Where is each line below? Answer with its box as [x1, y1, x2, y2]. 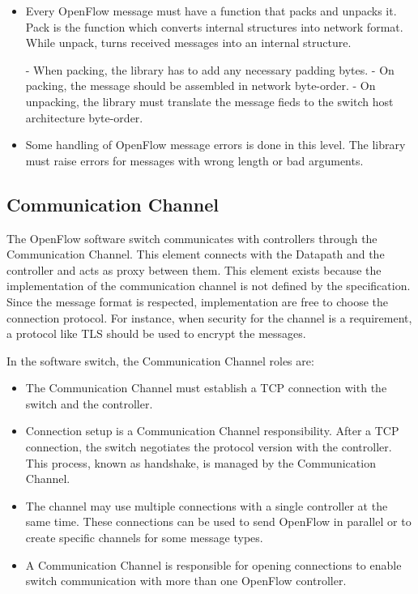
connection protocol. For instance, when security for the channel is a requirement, [6, 309, 412, 326]
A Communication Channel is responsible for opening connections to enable [25, 556, 402, 573]
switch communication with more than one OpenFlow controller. [25, 572, 347, 589]
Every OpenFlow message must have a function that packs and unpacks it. [25, 2, 397, 19]
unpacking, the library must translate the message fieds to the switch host [25, 92, 394, 109]
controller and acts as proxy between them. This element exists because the [6, 261, 382, 278]
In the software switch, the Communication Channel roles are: [6, 352, 314, 369]
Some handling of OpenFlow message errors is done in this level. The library [25, 136, 406, 153]
